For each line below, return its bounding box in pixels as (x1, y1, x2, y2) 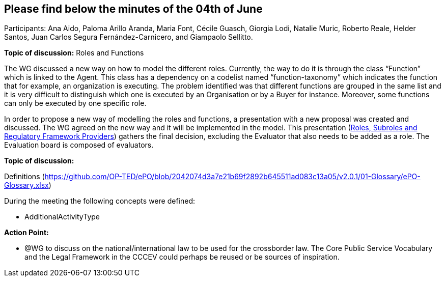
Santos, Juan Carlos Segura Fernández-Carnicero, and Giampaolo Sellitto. (4, 33, 253, 42)
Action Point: (4, 228, 49, 237)
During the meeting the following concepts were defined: (4, 196, 195, 206)
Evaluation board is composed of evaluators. (4, 140, 154, 150)
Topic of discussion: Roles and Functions (4, 48, 144, 58)
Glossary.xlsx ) (4, 181, 51, 190)
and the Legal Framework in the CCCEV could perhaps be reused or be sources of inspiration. (24, 252, 340, 262)
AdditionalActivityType (24, 212, 100, 221)
